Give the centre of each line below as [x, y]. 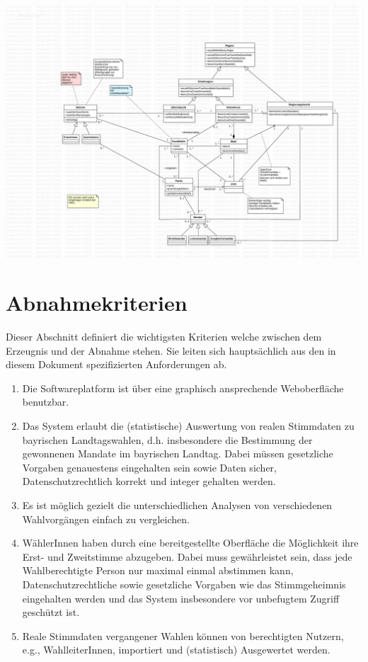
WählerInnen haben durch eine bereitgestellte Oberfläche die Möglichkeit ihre [190, 543]
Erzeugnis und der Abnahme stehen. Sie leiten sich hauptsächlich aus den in [171, 350]
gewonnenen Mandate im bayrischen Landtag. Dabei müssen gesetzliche [178, 453]
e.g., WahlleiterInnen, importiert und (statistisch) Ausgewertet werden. [176, 650]
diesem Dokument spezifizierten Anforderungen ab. [116, 364]
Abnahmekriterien [97, 303]
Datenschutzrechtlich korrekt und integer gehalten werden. [149, 481]
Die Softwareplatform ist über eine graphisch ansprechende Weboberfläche [183, 388]
